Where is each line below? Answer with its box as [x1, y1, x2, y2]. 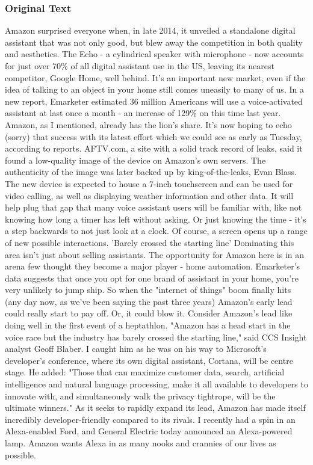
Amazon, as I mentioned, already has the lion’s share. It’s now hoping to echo [5, 118, 292, 131]
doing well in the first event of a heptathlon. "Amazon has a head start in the [5, 319, 291, 331]
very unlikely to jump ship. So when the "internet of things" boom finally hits [5, 283, 291, 296]
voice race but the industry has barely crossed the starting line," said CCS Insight [5, 330, 307, 343]
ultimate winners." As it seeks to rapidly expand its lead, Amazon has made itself [5, 401, 306, 414]
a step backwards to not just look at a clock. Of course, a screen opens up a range [5, 224, 308, 237]
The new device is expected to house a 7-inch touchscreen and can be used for [5, 177, 293, 189]
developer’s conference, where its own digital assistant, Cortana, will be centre [5, 354, 293, 366]
